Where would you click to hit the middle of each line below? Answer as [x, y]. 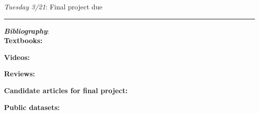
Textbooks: [23, 40]
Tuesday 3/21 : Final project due [53, 6]
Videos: [17, 57]
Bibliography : [27, 30]
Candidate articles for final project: [66, 90]
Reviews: [20, 74]
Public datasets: [32, 107]
